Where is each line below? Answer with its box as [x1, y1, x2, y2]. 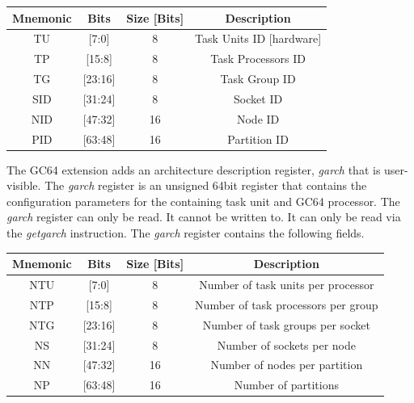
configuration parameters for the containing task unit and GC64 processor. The [6, 192, 400, 209]
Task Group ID [220, 70, 296, 87]
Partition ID [227, 130, 289, 147]
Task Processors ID [210, 50, 306, 67]
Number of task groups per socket [202, 316, 370, 333]
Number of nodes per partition [210, 356, 363, 373]
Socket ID [234, 90, 283, 107]
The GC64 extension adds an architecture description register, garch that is [6, 161, 381, 178]
